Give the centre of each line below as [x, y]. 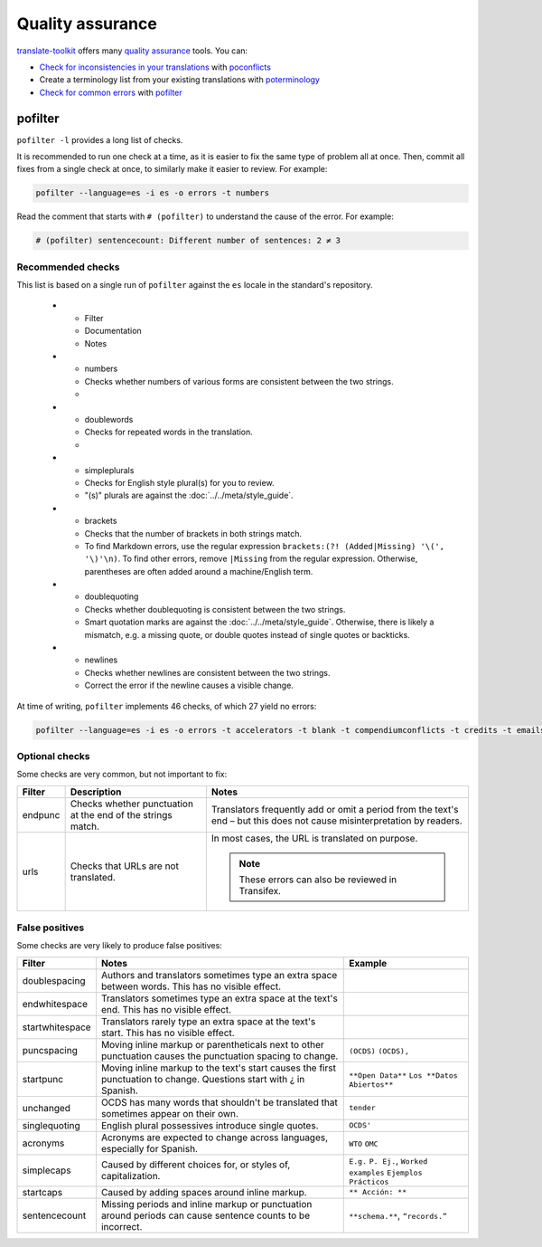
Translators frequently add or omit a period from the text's [335, 809]
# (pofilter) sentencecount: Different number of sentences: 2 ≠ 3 [188, 241]
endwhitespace [55, 1004]
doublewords [109, 419]
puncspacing [50, 1050]
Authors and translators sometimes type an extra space [219, 975]
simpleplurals [109, 470]
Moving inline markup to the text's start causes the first [218, 1068]
